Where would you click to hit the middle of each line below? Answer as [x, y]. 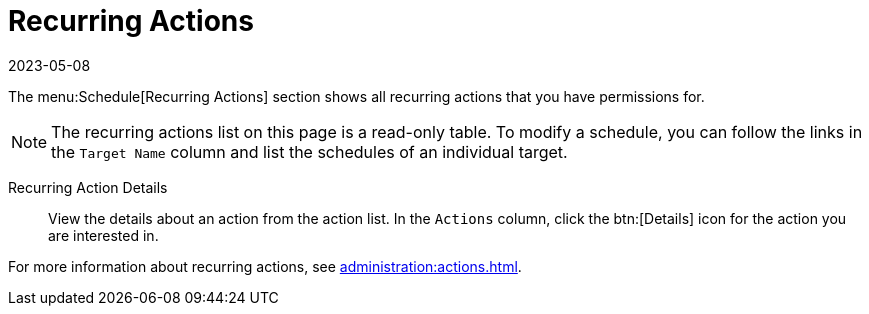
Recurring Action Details [88, 187]
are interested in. [103, 235]
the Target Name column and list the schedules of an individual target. [309, 151]
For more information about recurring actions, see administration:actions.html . [265, 266]
